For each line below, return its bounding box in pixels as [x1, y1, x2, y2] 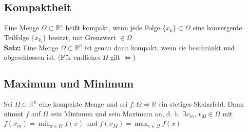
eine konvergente [192, 22, 242, 33]
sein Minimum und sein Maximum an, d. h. [50, 108, 180, 118]
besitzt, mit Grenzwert [48, 32, 116, 42]
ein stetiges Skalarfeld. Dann [158, 99, 244, 109]
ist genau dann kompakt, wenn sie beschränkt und [84, 42, 235, 52]
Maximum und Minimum [4, 76, 134, 91]
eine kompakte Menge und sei [39, 99, 128, 109]
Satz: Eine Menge [4, 42, 58, 52]
